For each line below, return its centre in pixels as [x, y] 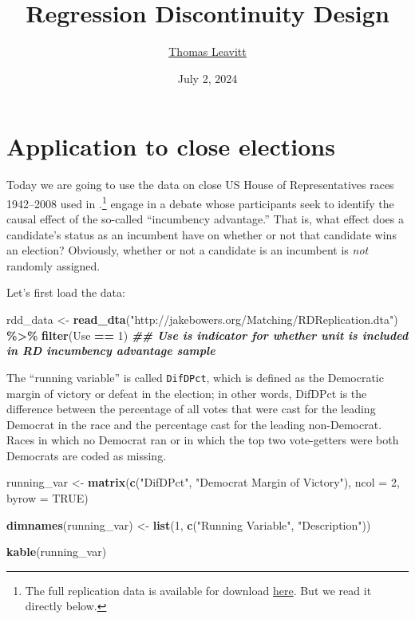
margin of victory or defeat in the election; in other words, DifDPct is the [187, 393]
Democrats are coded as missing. [87, 455]
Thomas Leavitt [207, 51]
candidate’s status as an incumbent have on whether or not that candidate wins [202, 234]
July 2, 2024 [207, 78]
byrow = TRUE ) [47, 498]
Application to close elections [171, 146]
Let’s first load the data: [66, 292]
